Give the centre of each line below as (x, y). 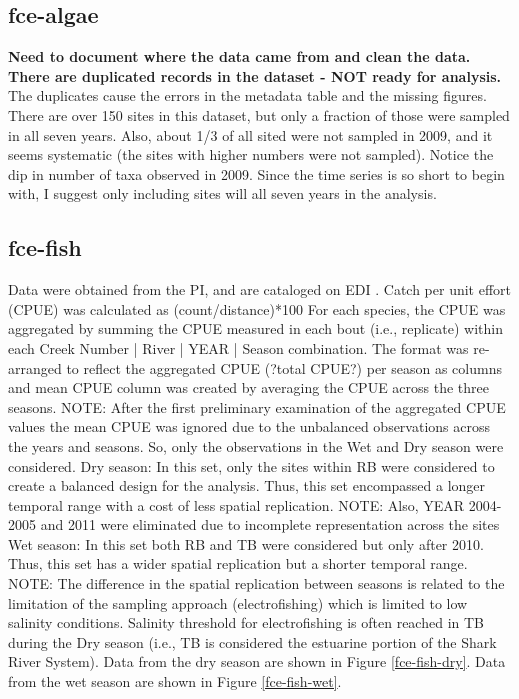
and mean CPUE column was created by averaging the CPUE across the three (249, 387)
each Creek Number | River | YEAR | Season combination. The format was (238, 347)
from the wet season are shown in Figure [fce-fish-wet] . (175, 681)
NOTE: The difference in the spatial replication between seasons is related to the (256, 583)
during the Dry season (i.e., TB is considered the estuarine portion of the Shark (252, 641)
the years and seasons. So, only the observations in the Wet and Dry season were (256, 445)
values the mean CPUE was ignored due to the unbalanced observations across (249, 426)
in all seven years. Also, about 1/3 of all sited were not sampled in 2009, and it (250, 134)
